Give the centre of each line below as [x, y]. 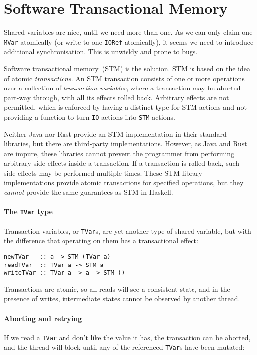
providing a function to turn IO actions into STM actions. [90, 117]
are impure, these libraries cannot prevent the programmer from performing [119, 153]
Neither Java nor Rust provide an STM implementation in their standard [115, 133]
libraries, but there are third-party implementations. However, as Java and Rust [126, 143]
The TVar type [28, 212]
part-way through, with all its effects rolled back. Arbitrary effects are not [117, 97]
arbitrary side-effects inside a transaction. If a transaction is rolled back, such [122, 163]
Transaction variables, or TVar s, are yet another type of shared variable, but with [128, 230]
